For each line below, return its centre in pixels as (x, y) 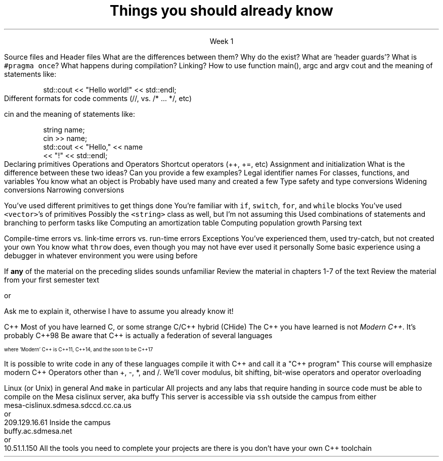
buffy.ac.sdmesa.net (38, 431)
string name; (64, 129)
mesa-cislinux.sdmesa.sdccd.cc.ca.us (68, 405)
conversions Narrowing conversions (64, 190)
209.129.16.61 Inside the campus (57, 422)
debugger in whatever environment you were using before (101, 255)
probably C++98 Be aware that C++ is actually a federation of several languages (138, 335)
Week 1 (221, 41)
